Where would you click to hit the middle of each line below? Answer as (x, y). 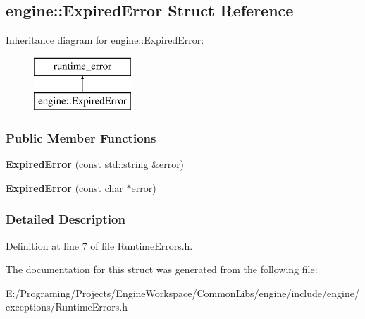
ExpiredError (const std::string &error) (95, 164)
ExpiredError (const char (64, 187)
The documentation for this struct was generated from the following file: (162, 269)
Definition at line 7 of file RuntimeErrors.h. (99, 245)
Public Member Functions (81, 137)
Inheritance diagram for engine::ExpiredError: (105, 40)
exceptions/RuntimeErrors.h (67, 307)
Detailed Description (66, 219)
